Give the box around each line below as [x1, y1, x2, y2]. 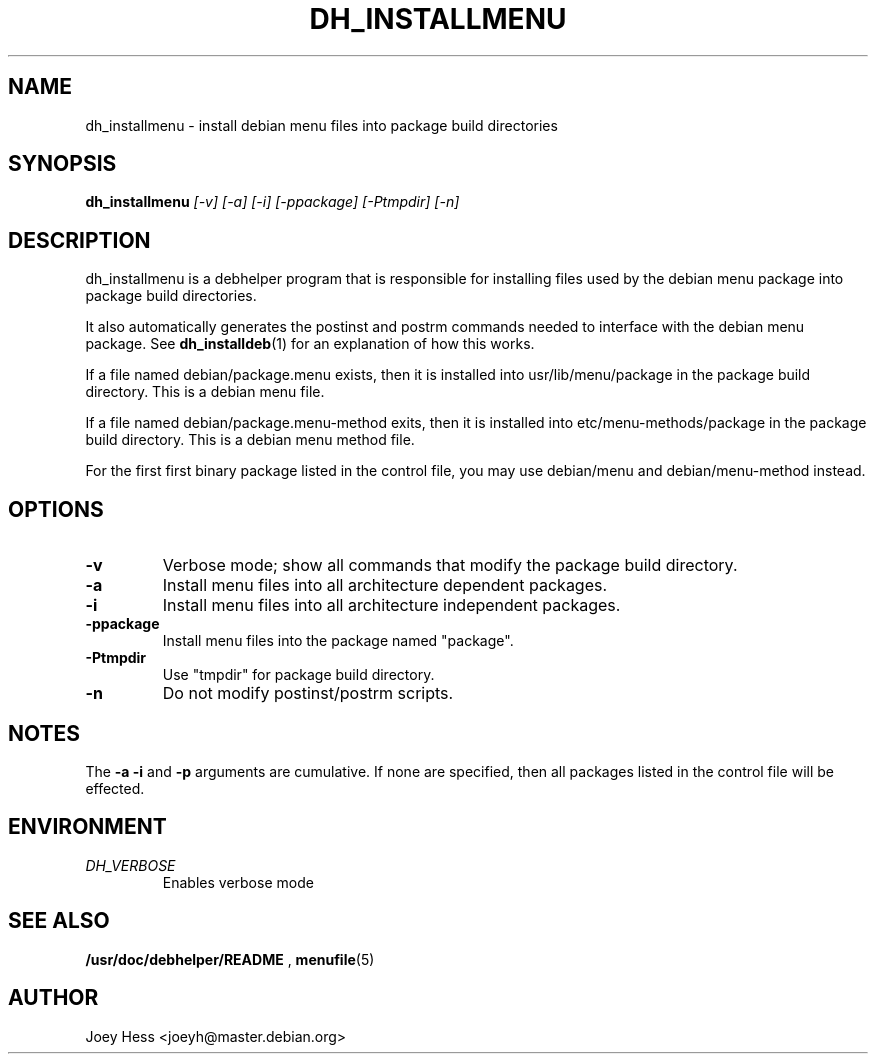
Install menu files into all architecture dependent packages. [162, 575, 608, 596]
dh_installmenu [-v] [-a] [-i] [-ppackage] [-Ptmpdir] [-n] [85, 193, 460, 211]
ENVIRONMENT [8, 814, 167, 840]
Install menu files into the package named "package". [162, 632, 514, 650]
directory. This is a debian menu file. [85, 383, 325, 401]
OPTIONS [8, 496, 104, 522]
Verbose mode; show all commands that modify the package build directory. [162, 555, 738, 576]
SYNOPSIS [8, 151, 117, 177]
